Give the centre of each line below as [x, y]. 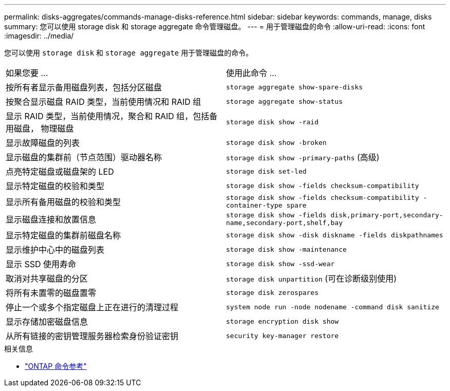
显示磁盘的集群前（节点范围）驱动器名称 [84, 157]
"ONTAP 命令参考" [56, 366]
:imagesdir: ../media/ [39, 36]
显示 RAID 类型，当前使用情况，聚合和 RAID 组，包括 [108, 116]
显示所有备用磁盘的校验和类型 [63, 202]
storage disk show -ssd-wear [280, 264]
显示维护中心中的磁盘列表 [55, 250]
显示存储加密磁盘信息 [47, 322]
